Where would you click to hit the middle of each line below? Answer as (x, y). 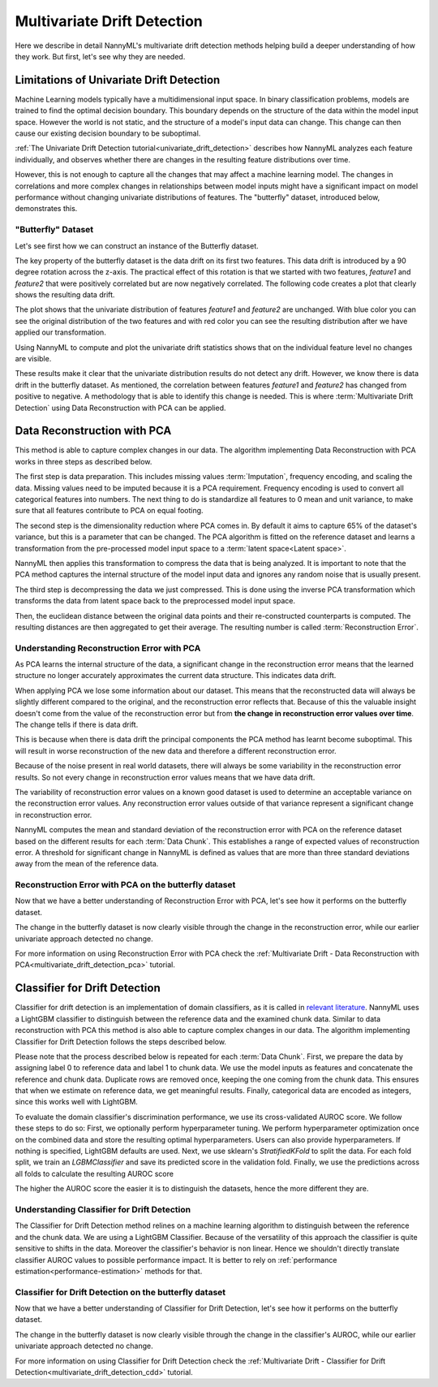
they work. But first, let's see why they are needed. (100, 56)
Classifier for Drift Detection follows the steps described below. (121, 1041)
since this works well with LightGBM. (76, 1102)
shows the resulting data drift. (65, 295)
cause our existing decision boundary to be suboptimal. (108, 133)
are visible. (33, 359)
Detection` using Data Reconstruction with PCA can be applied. (120, 408)
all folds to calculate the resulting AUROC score (94, 1173)
